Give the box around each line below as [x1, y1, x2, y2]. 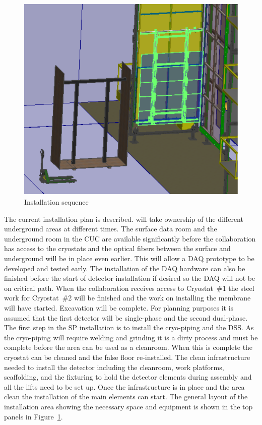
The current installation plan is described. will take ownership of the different [4, 213, 243, 224]
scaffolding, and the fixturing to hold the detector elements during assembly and [4, 372, 252, 382]
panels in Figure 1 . [4, 411, 63, 421]
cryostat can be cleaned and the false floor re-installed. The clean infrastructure [4, 351, 250, 362]
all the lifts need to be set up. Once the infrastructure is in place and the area [4, 381, 245, 392]
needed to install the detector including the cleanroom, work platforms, [4, 361, 224, 372]
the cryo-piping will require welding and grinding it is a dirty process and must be [4, 332, 258, 342]
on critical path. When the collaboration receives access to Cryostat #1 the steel [4, 282, 254, 293]
